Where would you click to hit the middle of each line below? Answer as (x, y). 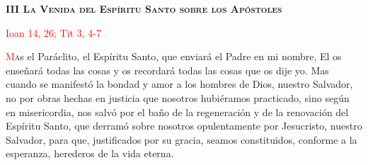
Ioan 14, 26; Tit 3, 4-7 (53, 32)
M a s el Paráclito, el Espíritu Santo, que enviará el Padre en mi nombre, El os (174, 56)
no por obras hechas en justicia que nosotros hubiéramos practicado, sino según (178, 97)
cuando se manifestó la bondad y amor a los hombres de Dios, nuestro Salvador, (179, 84)
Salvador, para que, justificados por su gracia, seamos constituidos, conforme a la (182, 139)
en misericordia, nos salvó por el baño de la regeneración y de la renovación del (177, 112)
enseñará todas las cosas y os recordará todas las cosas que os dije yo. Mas (167, 70)
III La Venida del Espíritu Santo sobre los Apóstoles (144, 8)
